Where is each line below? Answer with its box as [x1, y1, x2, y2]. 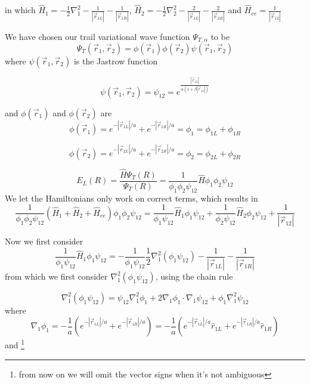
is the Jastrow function [73, 54, 158, 67]
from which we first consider [5, 270, 108, 282]
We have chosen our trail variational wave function [5, 30, 190, 42]
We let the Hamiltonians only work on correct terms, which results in [5, 191, 258, 204]
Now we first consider [5, 235, 83, 247]
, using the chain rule [155, 270, 233, 282]
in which [5, 4, 36, 16]
